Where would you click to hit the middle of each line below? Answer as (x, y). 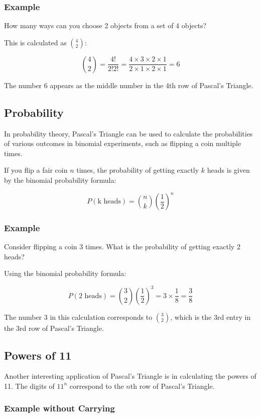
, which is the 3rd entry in (211, 317)
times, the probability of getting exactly (138, 170)
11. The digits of (29, 386)
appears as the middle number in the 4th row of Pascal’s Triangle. (152, 85)
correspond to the (97, 386)
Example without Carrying (59, 408)
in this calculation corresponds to (101, 317)
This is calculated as (35, 42)
